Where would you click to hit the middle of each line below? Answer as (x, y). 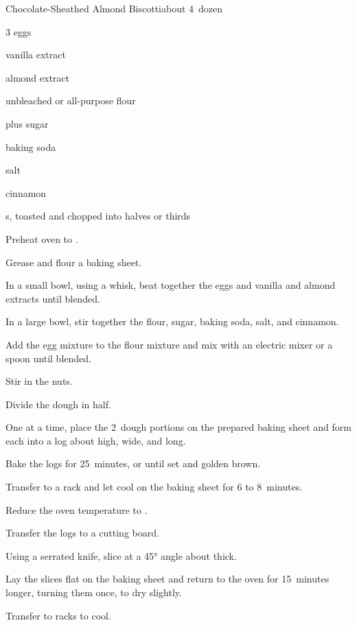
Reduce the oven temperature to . (77, 509)
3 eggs (19, 31)
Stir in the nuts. (39, 381)
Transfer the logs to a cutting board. (82, 533)
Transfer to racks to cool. (58, 615)
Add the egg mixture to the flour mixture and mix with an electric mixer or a (169, 344)
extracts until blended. (53, 298)
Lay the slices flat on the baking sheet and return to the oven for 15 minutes (168, 579)
